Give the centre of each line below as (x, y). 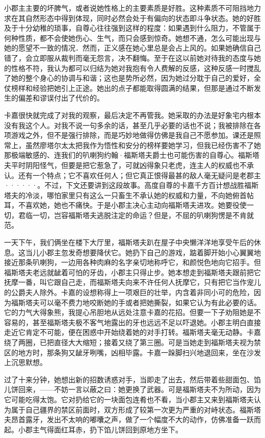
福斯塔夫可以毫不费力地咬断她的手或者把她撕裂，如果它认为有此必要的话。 (136, 302)
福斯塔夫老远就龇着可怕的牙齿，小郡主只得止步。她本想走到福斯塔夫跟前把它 (132, 272)
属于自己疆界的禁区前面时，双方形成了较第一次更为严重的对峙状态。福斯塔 (136, 409)
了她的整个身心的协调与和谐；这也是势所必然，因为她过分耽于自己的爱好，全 (132, 78)
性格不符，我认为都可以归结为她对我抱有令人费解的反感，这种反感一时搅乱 (136, 68)
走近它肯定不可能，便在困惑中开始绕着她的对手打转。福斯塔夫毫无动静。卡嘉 (132, 332)
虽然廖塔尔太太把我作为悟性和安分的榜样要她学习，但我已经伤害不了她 (143, 145)
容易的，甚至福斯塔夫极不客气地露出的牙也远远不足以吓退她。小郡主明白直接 (132, 322)
